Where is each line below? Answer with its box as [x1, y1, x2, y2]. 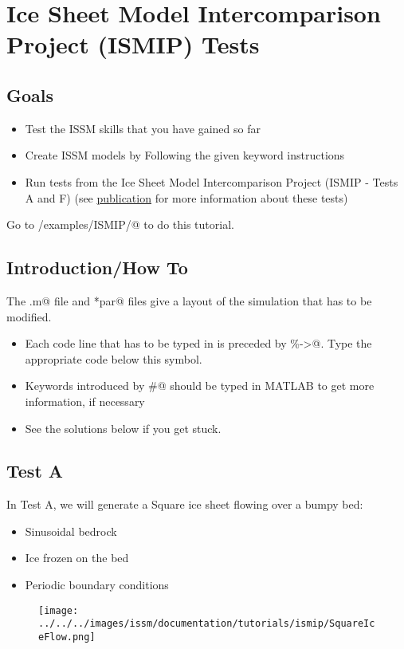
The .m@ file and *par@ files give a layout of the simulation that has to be [6, 292, 372, 309]
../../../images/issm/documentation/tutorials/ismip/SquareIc [38, 618, 375, 630]
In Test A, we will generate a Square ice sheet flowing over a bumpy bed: [6, 496, 363, 513]
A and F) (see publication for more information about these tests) [25, 189, 348, 206]
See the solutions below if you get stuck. [25, 419, 222, 436]
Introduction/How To [6, 255, 188, 280]
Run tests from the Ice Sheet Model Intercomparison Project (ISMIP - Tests [25, 173, 398, 190]
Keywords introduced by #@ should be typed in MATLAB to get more [25, 377, 375, 394]
